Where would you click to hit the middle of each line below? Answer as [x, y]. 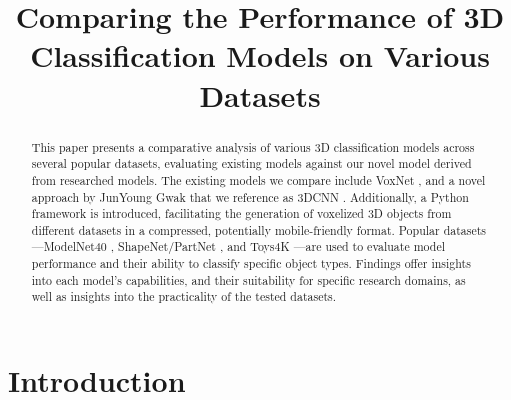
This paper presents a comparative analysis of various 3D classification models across [253, 146]
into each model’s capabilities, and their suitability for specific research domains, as [248, 279]
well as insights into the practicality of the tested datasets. [184, 296]
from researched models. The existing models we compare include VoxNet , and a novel [258, 179]
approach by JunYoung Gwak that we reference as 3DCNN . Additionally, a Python [250, 196]
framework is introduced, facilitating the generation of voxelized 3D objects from [241, 213]
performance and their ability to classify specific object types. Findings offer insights [251, 263]
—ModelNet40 [69, 246]
